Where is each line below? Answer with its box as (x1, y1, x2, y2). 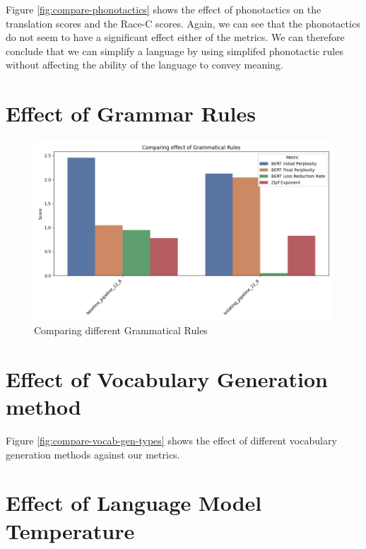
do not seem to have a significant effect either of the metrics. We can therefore (6, 30, 345, 45)
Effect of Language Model (6, 488, 262, 517)
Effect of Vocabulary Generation (6, 364, 328, 393)
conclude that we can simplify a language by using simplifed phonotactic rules (6, 43, 343, 58)
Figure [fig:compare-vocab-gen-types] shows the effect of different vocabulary (6, 432, 337, 447)
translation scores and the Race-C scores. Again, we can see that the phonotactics (6, 16, 360, 30)
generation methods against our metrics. (6, 447, 180, 461)
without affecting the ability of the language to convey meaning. (6, 57, 283, 72)
